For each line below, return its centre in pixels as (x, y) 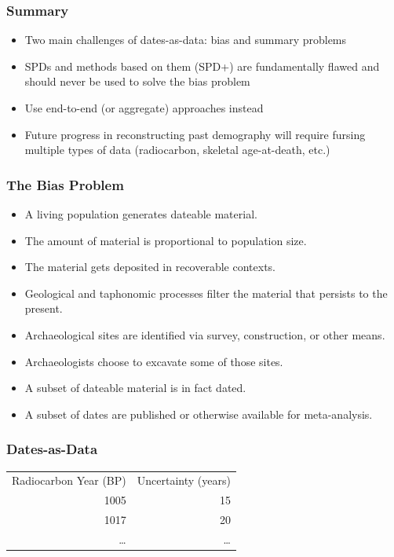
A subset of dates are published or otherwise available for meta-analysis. (199, 414)
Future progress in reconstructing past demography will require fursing (195, 134)
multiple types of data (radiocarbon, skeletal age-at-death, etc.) (177, 150)
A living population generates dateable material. (141, 214)
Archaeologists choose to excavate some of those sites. (154, 361)
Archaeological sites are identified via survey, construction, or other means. (205, 334)
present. (44, 308)
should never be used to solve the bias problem (137, 81)
